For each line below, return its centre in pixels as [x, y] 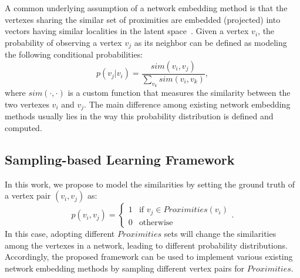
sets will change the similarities [220, 234]
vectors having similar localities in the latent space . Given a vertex [127, 31]
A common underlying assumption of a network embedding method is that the [146, 8]
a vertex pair [28, 195]
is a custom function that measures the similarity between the [179, 93]
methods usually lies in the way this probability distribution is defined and [139, 116]
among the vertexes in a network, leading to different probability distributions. [146, 245]
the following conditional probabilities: [74, 54]
